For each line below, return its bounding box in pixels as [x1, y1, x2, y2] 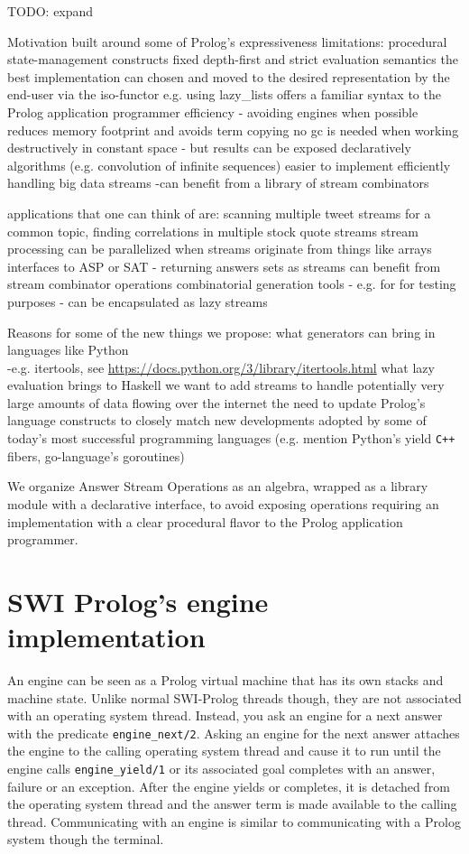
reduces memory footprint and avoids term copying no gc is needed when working [7, 120, 459, 139]
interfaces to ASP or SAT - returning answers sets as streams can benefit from [7, 256, 441, 275]
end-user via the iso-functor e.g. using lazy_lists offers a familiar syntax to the [7, 85, 441, 104]
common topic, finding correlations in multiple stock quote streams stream [7, 221, 418, 240]
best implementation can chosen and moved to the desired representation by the [7, 67, 450, 86]
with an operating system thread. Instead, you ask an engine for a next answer [7, 706, 443, 725]
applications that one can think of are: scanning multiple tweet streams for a [7, 203, 431, 222]
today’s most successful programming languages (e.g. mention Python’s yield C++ [7, 429, 455, 448]
